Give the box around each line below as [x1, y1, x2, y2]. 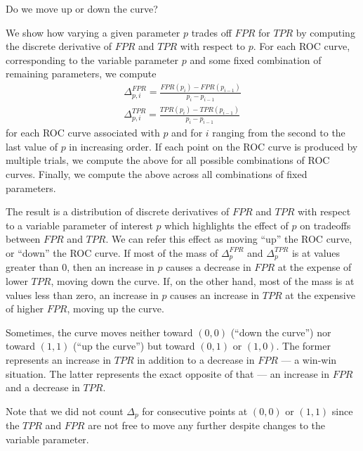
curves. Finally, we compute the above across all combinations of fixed [6, 167, 308, 181]
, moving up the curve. [67, 301, 164, 316]
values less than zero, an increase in [6, 287, 159, 302]
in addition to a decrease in [137, 352, 255, 367]
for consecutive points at [142, 403, 248, 418]
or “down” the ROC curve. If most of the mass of [6, 245, 218, 260]
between [6, 231, 41, 246]
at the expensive [285, 287, 355, 302]
